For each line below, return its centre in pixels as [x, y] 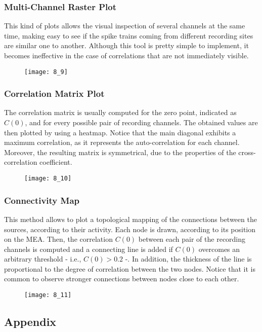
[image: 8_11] [48, 295]
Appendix [30, 322]
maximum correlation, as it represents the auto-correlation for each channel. [122, 142]
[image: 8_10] [48, 179]
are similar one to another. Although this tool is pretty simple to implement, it [126, 45]
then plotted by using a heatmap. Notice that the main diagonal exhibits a [120, 132]
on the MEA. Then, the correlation [58, 239]
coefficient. [56, 162]
